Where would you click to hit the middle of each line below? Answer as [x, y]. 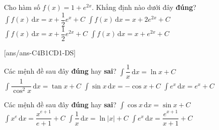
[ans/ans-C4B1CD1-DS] [40, 52]
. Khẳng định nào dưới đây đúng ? [144, 7]
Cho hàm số [22, 7]
